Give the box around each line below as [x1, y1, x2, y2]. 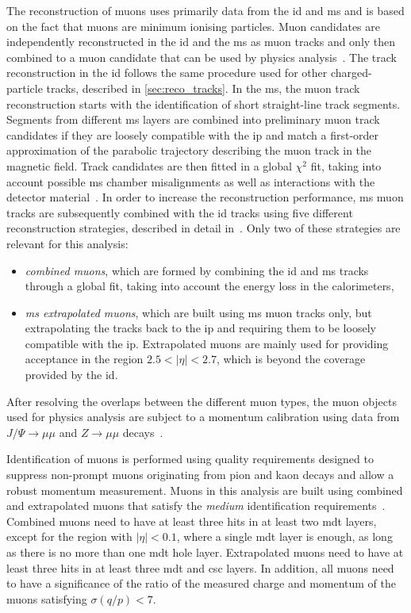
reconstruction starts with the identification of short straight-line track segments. [6, 95, 401, 112]
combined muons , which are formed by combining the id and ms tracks [25, 262, 369, 278]
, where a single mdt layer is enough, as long [176, 528, 393, 545]
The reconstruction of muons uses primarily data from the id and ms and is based [6, 2, 405, 18]
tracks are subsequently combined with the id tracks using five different [6, 204, 353, 220]
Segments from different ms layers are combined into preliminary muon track [6, 111, 380, 128]
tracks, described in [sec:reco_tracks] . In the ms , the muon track [46, 79, 360, 96]
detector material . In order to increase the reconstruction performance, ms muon [6, 189, 404, 205]
